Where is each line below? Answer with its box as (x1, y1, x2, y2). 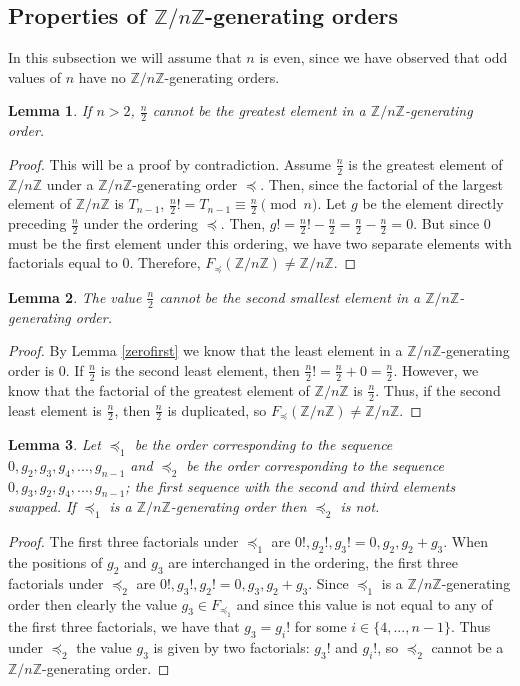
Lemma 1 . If (8, 100, 92, 121)
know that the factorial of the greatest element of (8, 379, 310, 400)
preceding (8, 213, 67, 234)
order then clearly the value (8, 593, 177, 614)
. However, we (393, 359, 479, 380)
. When (443, 531, 489, 552)
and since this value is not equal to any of (236, 593, 493, 614)
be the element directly (362, 193, 504, 214)
